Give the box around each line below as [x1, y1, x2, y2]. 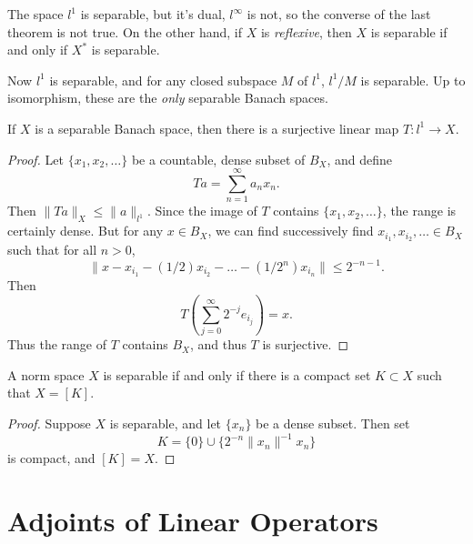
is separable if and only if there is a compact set [103, 365, 371, 384]
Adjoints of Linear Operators [7, 501, 378, 539]
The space [7, 5, 64, 23]
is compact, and [7, 448, 96, 468]
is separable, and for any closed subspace [49, 70, 277, 89]
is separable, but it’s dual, [80, 5, 226, 23]
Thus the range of [7, 335, 107, 354]
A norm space [7, 365, 85, 384]
